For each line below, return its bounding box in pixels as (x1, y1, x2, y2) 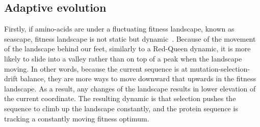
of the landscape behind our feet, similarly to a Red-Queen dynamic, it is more (4, 43, 251, 54)
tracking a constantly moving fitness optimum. (4, 113, 149, 123)
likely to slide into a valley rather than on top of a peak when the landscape (4, 53, 242, 63)
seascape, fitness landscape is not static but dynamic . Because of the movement (4, 33, 256, 44)
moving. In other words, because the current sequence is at (4, 63, 188, 74)
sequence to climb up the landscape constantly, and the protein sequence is (4, 103, 238, 113)
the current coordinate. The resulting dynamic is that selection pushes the (4, 93, 236, 104)
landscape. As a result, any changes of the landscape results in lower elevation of (4, 83, 256, 93)
